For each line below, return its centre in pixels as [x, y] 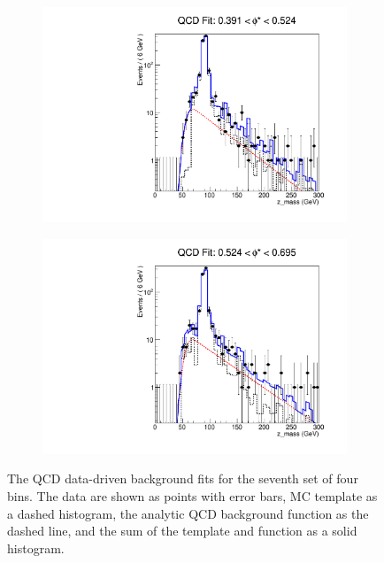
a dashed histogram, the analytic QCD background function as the [188, 513]
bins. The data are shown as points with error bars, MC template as [192, 496]
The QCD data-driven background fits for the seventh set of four [183, 478]
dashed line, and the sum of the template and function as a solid [182, 531]
